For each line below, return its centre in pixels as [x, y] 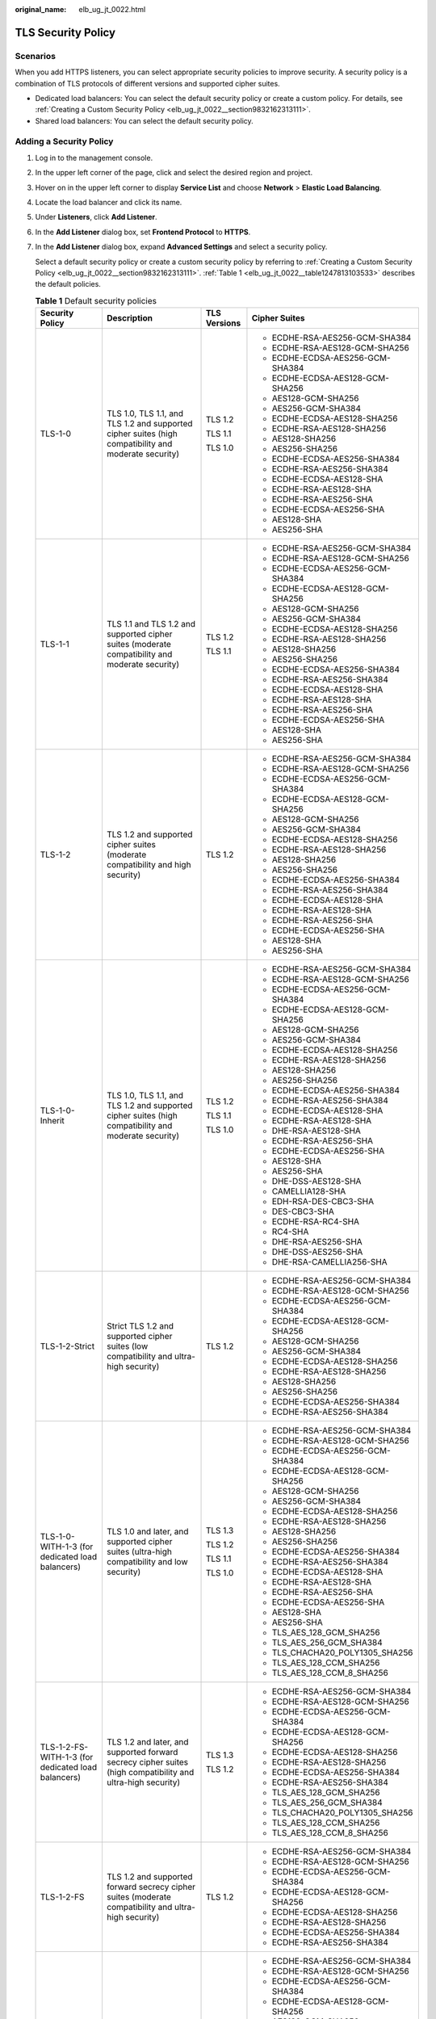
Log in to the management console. [94, 157]
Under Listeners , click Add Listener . [96, 217]
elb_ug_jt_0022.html [112, 9]
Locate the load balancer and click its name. [109, 203]
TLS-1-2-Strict [67, 1346]
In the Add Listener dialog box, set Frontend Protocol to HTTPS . [143, 232]
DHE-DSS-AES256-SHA [317, 1252]
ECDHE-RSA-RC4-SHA [315, 1222]
